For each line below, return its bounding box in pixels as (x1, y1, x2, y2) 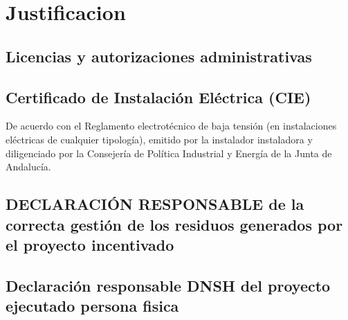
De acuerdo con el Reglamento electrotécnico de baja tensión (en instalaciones (6, 118, 337, 133)
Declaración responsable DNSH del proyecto (6, 274, 331, 296)
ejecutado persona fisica (6, 295, 179, 317)
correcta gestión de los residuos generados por (6, 213, 343, 235)
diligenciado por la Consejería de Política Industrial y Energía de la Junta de (6, 145, 332, 160)
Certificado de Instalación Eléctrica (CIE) (6, 86, 311, 107)
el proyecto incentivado (6, 233, 174, 255)
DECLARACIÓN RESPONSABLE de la (6, 193, 304, 215)
